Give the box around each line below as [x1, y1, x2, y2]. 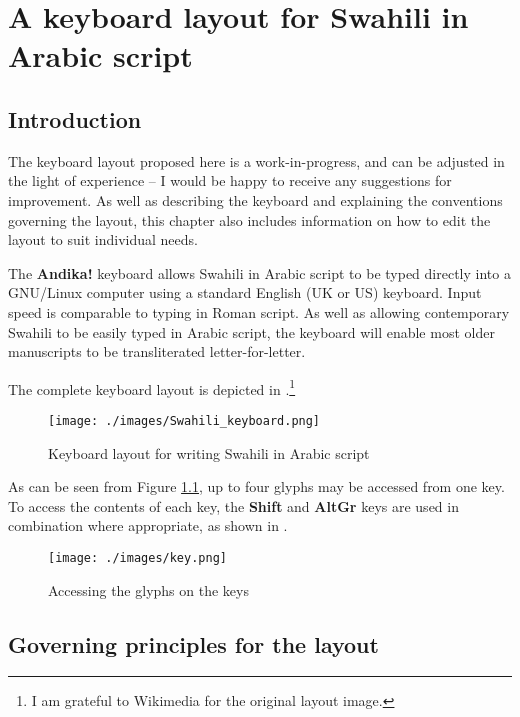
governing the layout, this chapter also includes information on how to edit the [8, 209, 491, 230]
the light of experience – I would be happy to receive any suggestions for [8, 170, 452, 191]
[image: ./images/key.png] [48, 550, 227, 565]
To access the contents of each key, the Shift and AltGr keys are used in [8, 495, 459, 516]
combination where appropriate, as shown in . [8, 515, 288, 536]
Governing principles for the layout [8, 628, 379, 659]
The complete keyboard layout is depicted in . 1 [8, 375, 296, 399]
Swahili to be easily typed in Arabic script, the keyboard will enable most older [8, 321, 495, 342]
